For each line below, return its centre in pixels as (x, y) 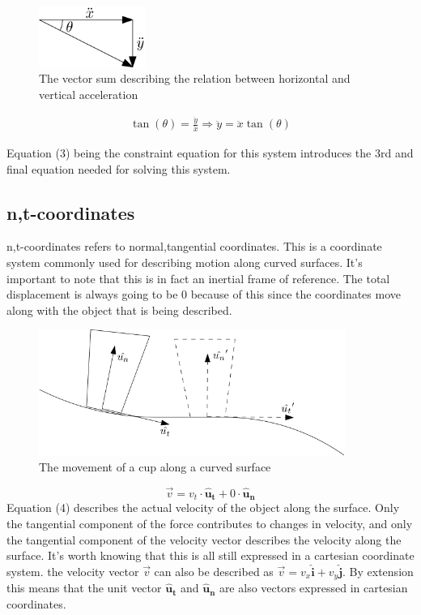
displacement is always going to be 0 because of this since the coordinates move (204, 294)
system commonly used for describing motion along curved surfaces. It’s (185, 262)
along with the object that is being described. (119, 310)
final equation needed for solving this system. (119, 168)
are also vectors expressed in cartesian (313, 588)
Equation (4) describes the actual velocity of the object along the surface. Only (203, 507)
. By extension (378, 571)
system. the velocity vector (73, 571)
